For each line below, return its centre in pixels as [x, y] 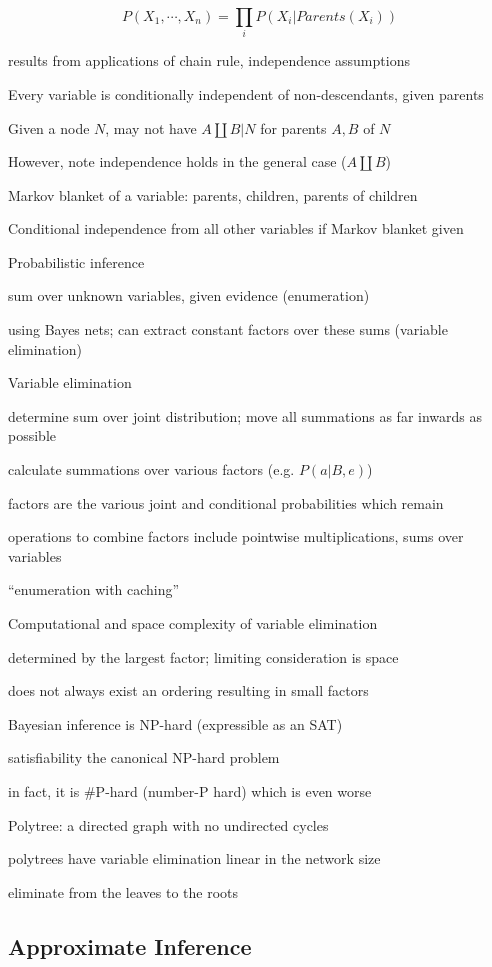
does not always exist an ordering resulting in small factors [188, 690]
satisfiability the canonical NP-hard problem [144, 757]
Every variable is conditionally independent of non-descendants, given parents [246, 93]
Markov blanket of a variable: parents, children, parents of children [213, 194]
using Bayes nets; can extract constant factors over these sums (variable [228, 329]
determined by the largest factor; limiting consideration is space [203, 656]
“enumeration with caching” [94, 589]
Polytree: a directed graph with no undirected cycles [168, 824]
